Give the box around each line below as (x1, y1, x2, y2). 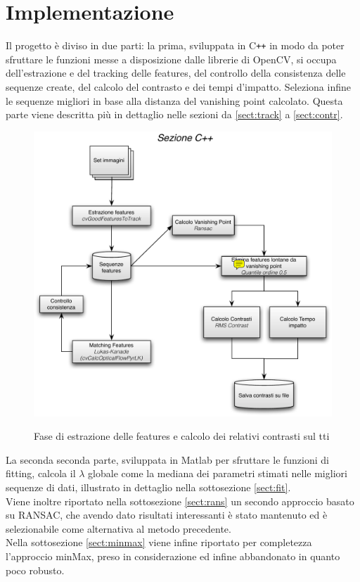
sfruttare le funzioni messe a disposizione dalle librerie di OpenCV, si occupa (6, 51, 337, 66)
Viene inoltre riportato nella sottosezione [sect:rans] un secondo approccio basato (6, 493, 354, 508)
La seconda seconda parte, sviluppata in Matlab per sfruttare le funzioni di (6, 452, 329, 467)
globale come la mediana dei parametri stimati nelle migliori (88, 466, 347, 481)
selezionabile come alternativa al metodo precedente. (6, 521, 231, 536)
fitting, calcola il (6, 466, 76, 481)
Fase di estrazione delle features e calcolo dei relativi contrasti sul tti (34, 429, 330, 443)
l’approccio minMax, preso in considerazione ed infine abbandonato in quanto (6, 549, 340, 564)
